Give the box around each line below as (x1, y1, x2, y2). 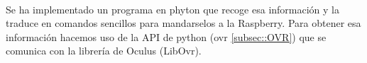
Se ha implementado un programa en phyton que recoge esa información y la (6, 1, 340, 16)
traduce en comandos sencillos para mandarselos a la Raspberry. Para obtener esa (6, 16, 361, 30)
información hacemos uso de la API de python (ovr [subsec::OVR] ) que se (6, 29, 327, 44)
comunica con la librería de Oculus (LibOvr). (6, 43, 202, 58)
